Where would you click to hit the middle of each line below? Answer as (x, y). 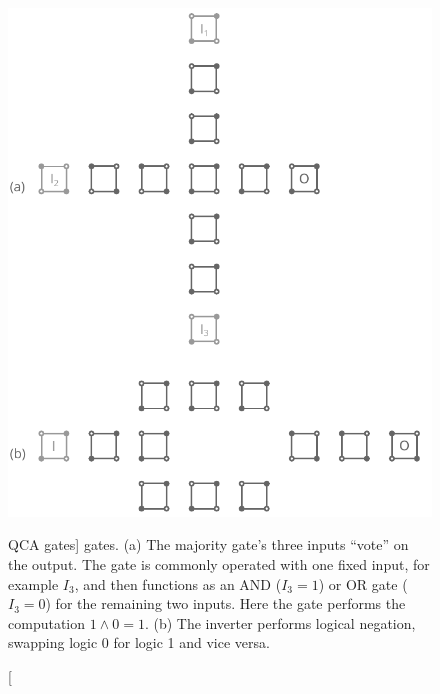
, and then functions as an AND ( (178, 583)
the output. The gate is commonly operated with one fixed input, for (219, 563)
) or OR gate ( (363, 583)
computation (47, 622)
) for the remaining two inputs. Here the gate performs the (225, 603)
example (33, 583)
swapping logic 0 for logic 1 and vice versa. (139, 642)
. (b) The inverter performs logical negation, (280, 622)
